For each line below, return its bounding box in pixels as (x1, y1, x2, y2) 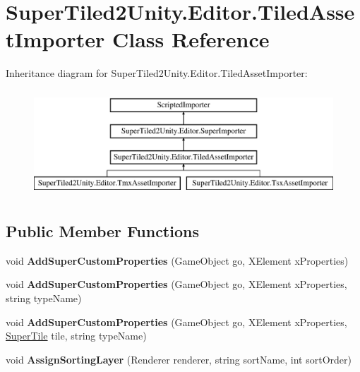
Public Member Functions (6, 220, 199, 242)
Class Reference (112, 25, 270, 54)
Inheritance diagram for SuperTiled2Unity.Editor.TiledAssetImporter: (6, 66, 308, 80)
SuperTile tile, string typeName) (6, 328, 147, 343)
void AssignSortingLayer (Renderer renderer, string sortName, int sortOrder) (6, 352, 352, 366)
